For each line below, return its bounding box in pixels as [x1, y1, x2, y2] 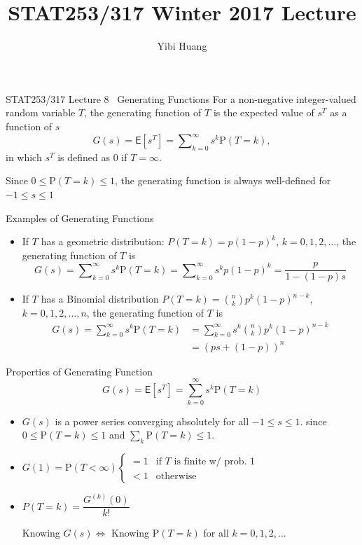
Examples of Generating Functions [6, 210, 154, 225]
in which [6, 149, 42, 164]
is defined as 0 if [57, 149, 127, 164]
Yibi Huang [157, 39, 207, 53]
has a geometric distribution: [41, 234, 165, 249]
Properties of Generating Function [6, 364, 153, 378]
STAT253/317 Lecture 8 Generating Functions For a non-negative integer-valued [6, 91, 356, 106]
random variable [6, 105, 76, 120]
